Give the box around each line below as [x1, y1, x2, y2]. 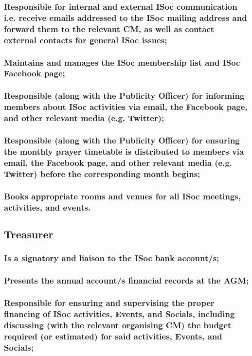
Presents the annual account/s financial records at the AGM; [4, 274, 249, 286]
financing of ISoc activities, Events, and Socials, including [4, 307, 235, 320]
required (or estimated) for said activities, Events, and [4, 330, 222, 342]
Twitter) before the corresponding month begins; [4, 167, 200, 179]
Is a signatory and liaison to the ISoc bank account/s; [4, 252, 219, 264]
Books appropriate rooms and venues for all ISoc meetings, [4, 190, 241, 202]
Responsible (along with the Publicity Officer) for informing [4, 89, 245, 102]
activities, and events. [4, 201, 91, 213]
